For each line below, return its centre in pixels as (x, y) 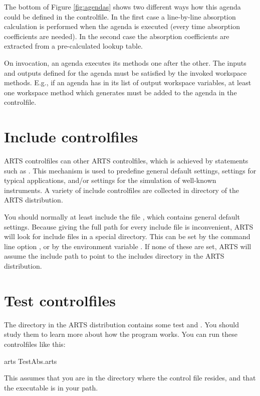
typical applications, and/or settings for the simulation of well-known (110, 180)
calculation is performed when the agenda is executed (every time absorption (122, 26)
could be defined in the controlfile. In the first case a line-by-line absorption (120, 16)
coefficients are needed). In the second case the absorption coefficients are (117, 36)
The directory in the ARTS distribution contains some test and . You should (121, 324)
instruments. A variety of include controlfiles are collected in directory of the (122, 190)
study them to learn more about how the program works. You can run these (121, 334)
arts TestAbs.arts (31, 361)
